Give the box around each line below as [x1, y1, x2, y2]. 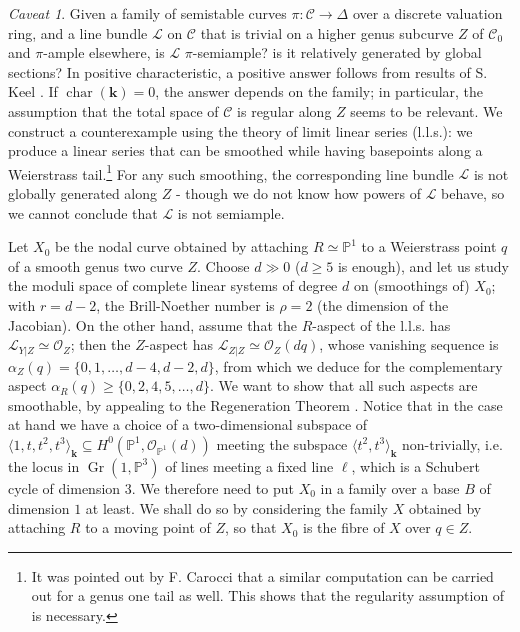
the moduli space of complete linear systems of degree [8, 275, 338, 296]
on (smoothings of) [353, 275, 470, 296]
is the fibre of [303, 517, 385, 538]
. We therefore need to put [131, 477, 294, 498]
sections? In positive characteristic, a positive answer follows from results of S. [8, 61, 488, 82]
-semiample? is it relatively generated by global [192, 42, 482, 63]
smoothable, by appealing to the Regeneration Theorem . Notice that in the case [8, 394, 503, 415]
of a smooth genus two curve [8, 255, 183, 276]
